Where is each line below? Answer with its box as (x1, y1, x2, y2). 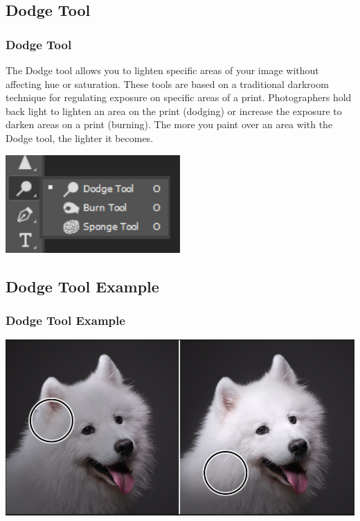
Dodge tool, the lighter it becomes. (6, 130, 154, 145)
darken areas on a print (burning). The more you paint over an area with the (6, 117, 333, 132)
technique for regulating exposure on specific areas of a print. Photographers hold (6, 90, 352, 105)
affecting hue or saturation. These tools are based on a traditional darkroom (6, 76, 329, 91)
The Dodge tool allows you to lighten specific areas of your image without (6, 63, 319, 77)
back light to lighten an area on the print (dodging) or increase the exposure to (6, 103, 342, 118)
